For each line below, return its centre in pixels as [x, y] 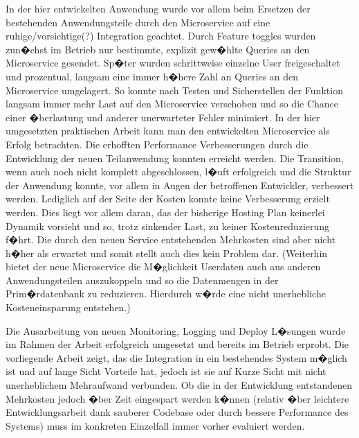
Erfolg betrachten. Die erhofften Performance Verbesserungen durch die [157, 144]
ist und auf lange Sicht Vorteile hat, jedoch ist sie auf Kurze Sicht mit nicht [166, 371]
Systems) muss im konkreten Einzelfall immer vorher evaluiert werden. [155, 425]
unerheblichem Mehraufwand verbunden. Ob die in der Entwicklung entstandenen [179, 385]
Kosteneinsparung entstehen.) [68, 307]
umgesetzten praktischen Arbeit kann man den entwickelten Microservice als [168, 131]
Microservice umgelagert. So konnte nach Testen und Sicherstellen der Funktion [174, 90]
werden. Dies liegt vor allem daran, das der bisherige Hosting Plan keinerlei [165, 212]
